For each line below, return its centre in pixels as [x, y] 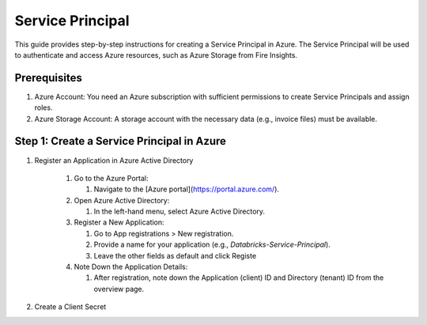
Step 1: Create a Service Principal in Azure [121, 141]
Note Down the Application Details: [131, 267]
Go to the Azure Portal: [111, 178]
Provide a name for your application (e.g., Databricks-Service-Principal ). [212, 244]
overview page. [119, 289]
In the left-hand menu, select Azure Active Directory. [179, 212]
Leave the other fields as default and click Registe [175, 255]
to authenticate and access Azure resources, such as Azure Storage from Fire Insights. [156, 55]
